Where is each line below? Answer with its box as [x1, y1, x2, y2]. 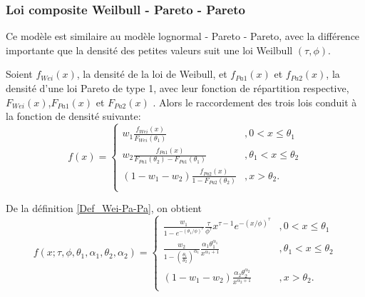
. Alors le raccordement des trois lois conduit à [153, 94, 357, 109]
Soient [6, 66, 33, 81]
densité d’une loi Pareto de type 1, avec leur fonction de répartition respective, [6, 81, 349, 95]
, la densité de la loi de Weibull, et [76, 66, 227, 81]
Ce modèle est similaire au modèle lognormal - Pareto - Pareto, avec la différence [6, 29, 360, 44]
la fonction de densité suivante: [6, 109, 141, 124]
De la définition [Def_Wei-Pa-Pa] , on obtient [6, 201, 202, 216]
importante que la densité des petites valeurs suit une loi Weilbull [6, 42, 293, 57]
